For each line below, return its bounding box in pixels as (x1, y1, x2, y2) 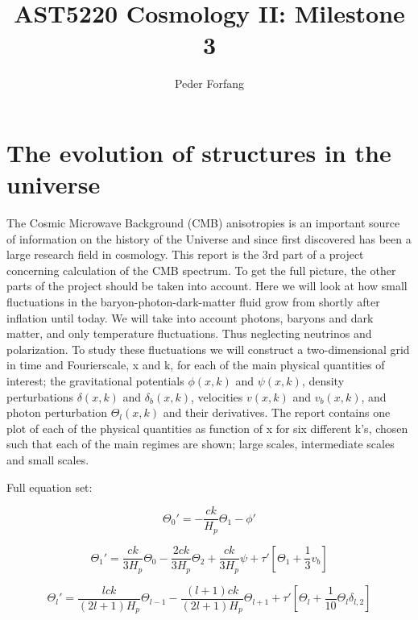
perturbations (6, 388, 74, 405)
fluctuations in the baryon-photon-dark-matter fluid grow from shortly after (6, 293, 380, 310)
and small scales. (6, 451, 89, 468)
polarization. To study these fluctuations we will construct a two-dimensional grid (6, 340, 410, 357)
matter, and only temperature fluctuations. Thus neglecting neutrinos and (6, 325, 372, 342)
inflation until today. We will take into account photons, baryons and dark (6, 309, 374, 326)
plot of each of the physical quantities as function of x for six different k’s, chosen (6, 419, 408, 436)
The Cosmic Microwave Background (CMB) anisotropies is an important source (6, 214, 400, 231)
